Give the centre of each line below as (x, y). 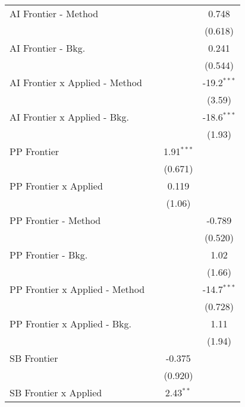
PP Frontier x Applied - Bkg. (71, 324)
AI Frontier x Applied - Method (76, 82)
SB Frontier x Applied (56, 392)
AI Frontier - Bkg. (48, 48)
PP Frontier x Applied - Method (77, 289)
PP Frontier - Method (55, 220)
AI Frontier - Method (54, 13)
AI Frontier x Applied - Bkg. (69, 117)
